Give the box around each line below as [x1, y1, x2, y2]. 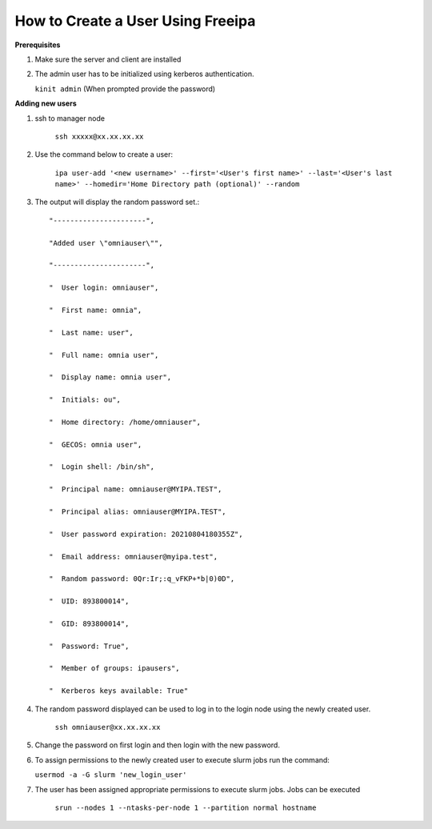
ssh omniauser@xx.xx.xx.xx [54, 723, 161, 732]
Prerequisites [14, 40, 61, 50]
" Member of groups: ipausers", [49, 664, 180, 673]
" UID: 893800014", [49, 597, 130, 606]
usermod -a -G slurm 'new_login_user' [34, 771, 187, 779]
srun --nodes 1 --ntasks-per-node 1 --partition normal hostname [54, 803, 317, 812]
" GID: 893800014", [49, 619, 130, 628]
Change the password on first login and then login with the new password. [34, 740, 280, 750]
